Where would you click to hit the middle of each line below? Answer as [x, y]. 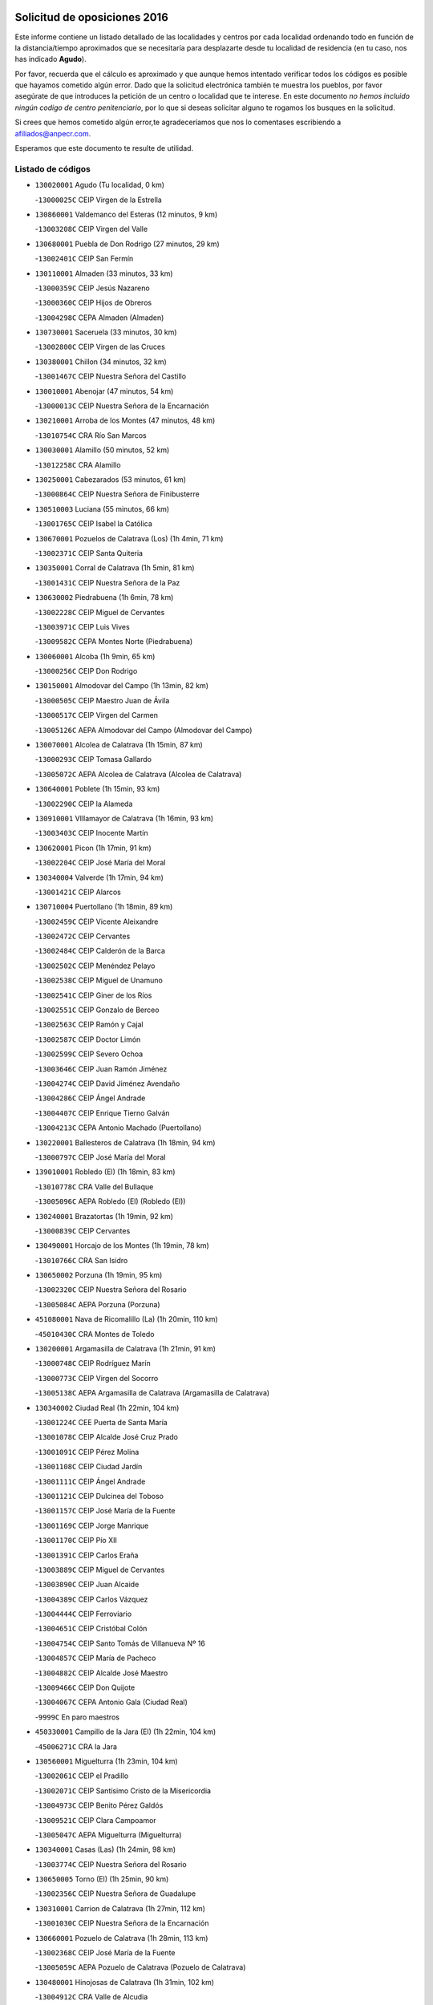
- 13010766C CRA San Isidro [81, 1260]
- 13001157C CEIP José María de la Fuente [105, 1511]
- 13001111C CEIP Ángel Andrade [90, 1481]
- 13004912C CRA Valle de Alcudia [91, 1997]
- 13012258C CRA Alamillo [78, 464]
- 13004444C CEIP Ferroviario [83, 1614]
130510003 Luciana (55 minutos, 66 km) [102, 508]
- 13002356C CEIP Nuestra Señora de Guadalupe [115, 1894]
